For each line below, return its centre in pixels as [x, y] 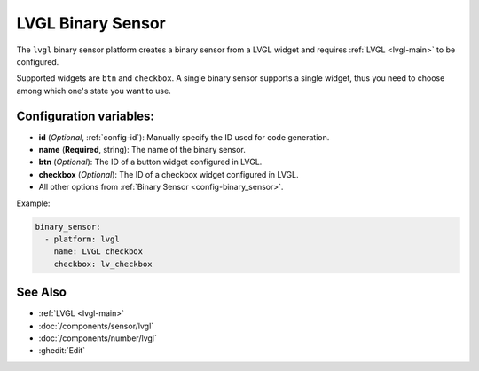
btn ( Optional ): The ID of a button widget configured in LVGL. [150, 162]
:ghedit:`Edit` [62, 351]
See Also [41, 292]
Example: [33, 203]
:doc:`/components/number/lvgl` [98, 338]
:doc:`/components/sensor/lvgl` [96, 326]
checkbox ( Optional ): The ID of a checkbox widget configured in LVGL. [169, 174]
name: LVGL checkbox [98, 252]
